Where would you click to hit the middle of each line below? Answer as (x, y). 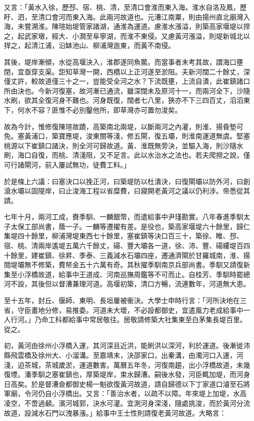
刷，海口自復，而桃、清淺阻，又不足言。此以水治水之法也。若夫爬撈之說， (124, 155)
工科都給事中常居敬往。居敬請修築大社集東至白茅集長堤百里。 (147, 319)
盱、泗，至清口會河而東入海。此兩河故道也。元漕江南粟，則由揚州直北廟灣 (124, 16)
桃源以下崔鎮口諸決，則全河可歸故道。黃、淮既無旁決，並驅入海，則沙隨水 (124, 145)
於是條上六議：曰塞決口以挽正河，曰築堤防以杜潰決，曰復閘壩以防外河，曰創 (127, 181)
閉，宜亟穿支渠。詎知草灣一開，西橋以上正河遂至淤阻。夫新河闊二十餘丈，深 (127, 71)
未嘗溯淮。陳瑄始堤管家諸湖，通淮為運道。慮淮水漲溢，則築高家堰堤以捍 (134, 26)
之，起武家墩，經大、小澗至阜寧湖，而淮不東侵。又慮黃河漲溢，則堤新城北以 (127, 35)
